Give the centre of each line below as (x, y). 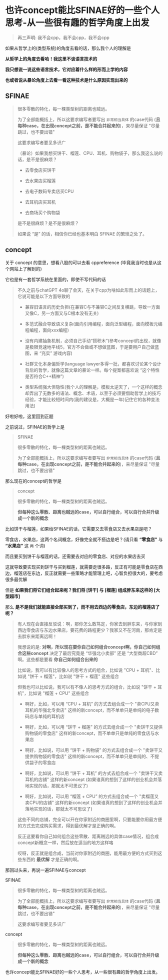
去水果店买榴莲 (40, 180)
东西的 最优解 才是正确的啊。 (51, 859)
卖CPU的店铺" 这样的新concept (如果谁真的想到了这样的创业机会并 (93, 802)
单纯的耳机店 (51, 716)
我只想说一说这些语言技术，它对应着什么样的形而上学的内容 (66, 69)
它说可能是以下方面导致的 (44, 296)
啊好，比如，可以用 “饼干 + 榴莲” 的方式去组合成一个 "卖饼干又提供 (94, 727)
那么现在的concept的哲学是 (33, 481)
